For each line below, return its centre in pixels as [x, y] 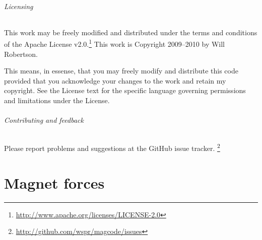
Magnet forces [54, 182]
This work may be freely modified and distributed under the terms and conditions [131, 32]
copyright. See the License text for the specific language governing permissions [125, 90]
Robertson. [21, 54]
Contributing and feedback [44, 120]
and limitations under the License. [57, 100]
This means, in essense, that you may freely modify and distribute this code [121, 71]
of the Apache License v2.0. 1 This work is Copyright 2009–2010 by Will [115, 43]
